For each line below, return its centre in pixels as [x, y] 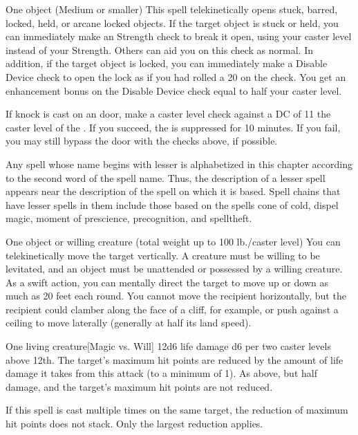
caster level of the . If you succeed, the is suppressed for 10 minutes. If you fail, [173, 127]
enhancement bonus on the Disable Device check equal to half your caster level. [174, 90]
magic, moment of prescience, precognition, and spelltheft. [129, 218]
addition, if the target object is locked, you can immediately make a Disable [167, 63]
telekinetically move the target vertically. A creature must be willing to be [163, 255]
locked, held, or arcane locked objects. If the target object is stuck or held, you [172, 22]
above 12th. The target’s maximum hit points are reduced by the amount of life [175, 359]
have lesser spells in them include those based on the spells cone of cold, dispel [172, 204]
